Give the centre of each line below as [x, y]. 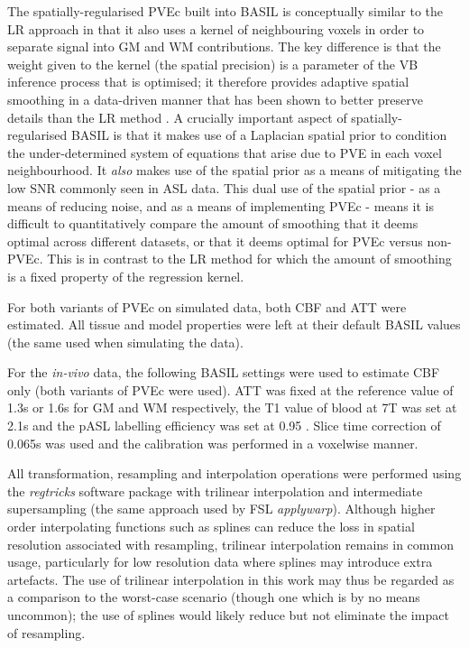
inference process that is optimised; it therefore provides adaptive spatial [208, 82]
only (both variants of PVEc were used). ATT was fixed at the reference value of [230, 389]
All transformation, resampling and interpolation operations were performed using [234, 473]
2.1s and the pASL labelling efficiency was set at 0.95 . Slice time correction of [224, 426]
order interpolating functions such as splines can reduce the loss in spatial [211, 527]
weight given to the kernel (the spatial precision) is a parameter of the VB [213, 64]
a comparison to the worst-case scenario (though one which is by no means [214, 597]
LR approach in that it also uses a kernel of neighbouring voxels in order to [216, 28]
